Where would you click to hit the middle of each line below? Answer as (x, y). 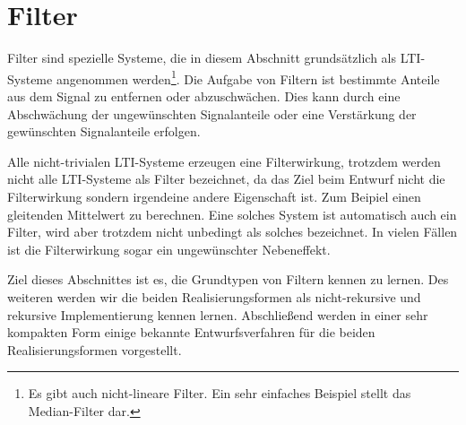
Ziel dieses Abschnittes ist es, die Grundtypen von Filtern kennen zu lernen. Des (228, 279)
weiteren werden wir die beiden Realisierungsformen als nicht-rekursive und (214, 296)
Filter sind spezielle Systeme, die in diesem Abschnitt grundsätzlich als (202, 58)
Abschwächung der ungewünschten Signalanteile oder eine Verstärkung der (212, 113)
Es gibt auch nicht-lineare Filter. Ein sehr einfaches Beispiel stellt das (220, 393)
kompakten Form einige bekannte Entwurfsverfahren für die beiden (191, 332)
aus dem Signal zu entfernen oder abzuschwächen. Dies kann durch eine (204, 95)
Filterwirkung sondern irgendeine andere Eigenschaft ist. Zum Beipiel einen (214, 196)
